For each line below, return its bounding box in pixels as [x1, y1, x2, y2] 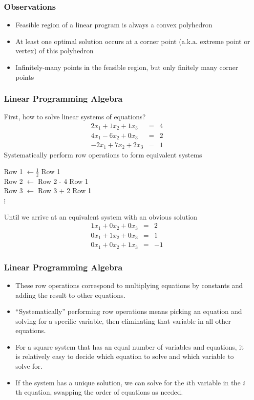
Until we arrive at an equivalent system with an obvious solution [4, 211, 197, 222]
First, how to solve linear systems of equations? [4, 111, 146, 122]
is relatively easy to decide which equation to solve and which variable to [15, 351, 234, 361]
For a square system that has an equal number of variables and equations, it [15, 341, 244, 352]
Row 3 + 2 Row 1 [38, 185, 91, 196]
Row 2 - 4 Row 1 [38, 176, 88, 186]
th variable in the [189, 377, 241, 387]
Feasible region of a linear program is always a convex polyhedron [15, 20, 212, 30]
